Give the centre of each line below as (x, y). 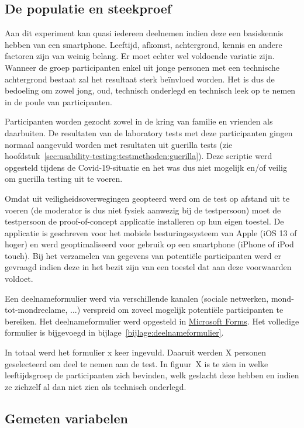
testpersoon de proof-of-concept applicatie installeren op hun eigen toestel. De (144, 221)
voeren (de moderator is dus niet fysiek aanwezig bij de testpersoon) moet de (143, 210)
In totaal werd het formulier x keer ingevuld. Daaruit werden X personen (136, 352)
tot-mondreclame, (36, 310)
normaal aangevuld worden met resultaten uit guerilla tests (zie (119, 144)
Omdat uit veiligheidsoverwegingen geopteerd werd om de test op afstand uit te (147, 198)
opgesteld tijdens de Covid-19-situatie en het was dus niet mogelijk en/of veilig (146, 167)
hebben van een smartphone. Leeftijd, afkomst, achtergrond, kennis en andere (144, 44)
